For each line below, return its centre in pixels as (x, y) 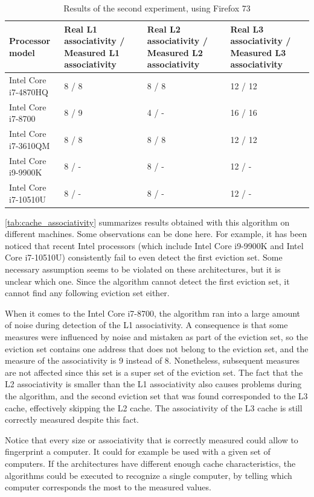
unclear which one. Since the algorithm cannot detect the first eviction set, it (147, 281)
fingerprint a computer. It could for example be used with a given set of (138, 451)
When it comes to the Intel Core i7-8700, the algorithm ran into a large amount (153, 313)
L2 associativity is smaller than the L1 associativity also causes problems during (153, 384)
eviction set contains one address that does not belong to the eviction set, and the (157, 348)
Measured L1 (92, 52)
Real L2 (164, 29)
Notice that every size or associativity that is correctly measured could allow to (152, 439)
